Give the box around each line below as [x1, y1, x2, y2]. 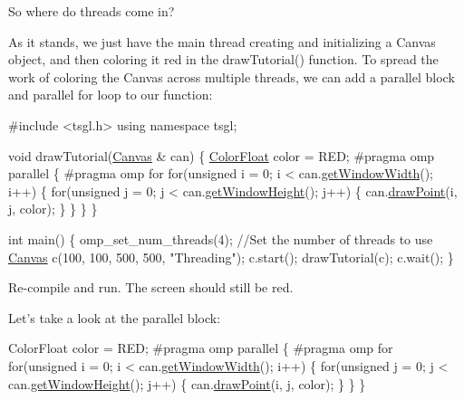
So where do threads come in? [8, 2, 175, 20]
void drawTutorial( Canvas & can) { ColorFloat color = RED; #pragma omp [8, 146, 435, 165]
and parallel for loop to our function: [8, 85, 213, 104]
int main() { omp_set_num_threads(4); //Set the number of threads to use [8, 229, 433, 248]
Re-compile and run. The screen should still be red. [8, 278, 294, 297]
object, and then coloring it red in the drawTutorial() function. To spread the [8, 50, 439, 69]
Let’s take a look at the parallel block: [8, 308, 221, 327]
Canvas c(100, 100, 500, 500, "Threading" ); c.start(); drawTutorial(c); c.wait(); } [8, 247, 454, 266]
